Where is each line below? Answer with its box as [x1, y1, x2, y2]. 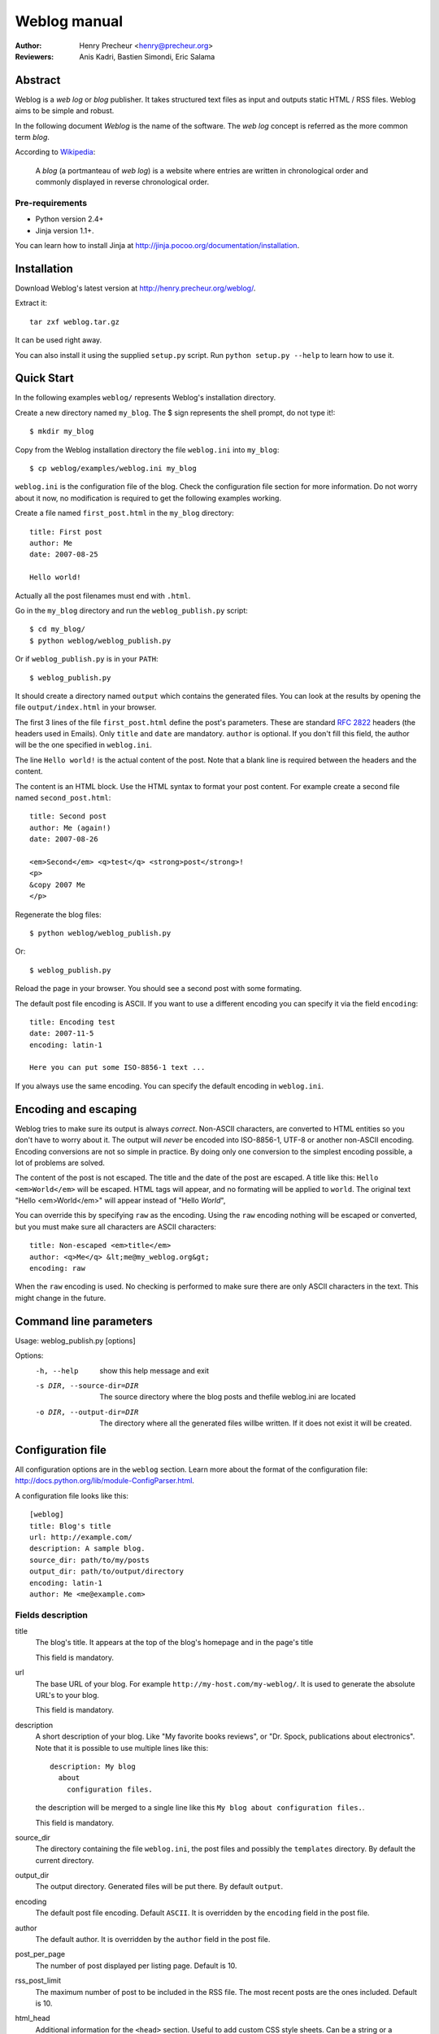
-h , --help [35, 1366, 79, 1375]
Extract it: [15, 298, 48, 308]
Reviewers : [15, 51, 54, 61]
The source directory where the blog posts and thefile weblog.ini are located [99, 1392, 356, 1402]
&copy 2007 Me [29, 880, 85, 889]
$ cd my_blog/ [29, 625, 85, 634]
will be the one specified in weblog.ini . [15, 740, 152, 750]
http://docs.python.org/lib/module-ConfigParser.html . [15, 1476, 195, 1486]
